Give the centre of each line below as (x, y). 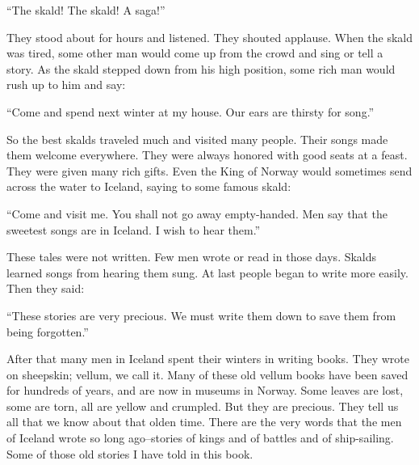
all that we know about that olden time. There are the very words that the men (204, 422)
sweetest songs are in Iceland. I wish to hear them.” (134, 229)
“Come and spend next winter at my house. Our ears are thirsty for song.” (191, 111)
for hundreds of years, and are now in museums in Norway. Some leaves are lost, (205, 390)
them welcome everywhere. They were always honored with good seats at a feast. (207, 155)
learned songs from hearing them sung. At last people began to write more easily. (207, 272)
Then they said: (46, 288)
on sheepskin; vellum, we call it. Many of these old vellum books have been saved (207, 374)
